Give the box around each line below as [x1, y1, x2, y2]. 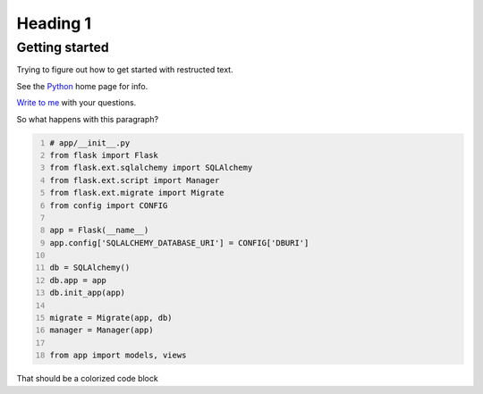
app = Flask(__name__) [49, 225, 149, 236]
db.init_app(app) [49, 288, 125, 298]
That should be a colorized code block [16, 373, 158, 384]
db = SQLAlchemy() [49, 263, 131, 272]
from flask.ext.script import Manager [49, 175, 220, 185]
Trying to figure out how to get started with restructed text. [16, 64, 233, 75]
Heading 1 [16, 13, 92, 33]
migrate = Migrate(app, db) [49, 313, 174, 323]
